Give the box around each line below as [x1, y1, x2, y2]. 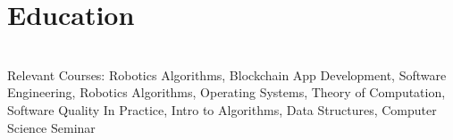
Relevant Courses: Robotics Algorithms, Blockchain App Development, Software [7, 65, 447, 84]
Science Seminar [7, 118, 96, 136]
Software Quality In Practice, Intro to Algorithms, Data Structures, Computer [7, 100, 437, 119]
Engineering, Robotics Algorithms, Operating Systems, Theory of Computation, [7, 83, 446, 102]
